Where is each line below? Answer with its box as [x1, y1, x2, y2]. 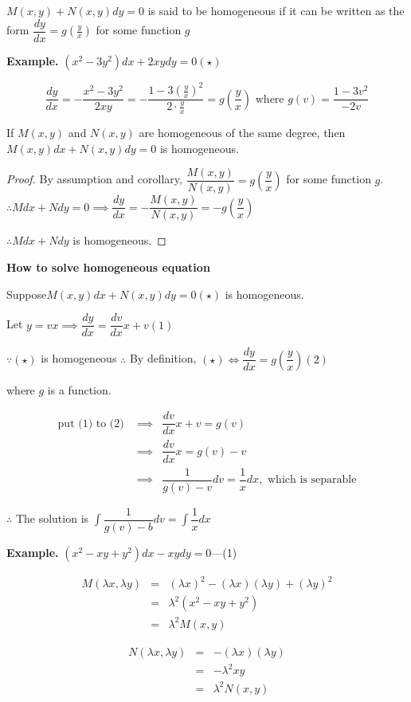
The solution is [15, 510, 89, 527]
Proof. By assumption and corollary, [6, 171, 182, 187]
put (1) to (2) [57, 418, 124, 429]
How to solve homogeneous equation [6, 259, 210, 276]
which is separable [268, 474, 357, 486]
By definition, [129, 350, 197, 367]
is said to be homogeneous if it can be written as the [147, 2, 405, 18]
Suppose [6, 285, 47, 302]
